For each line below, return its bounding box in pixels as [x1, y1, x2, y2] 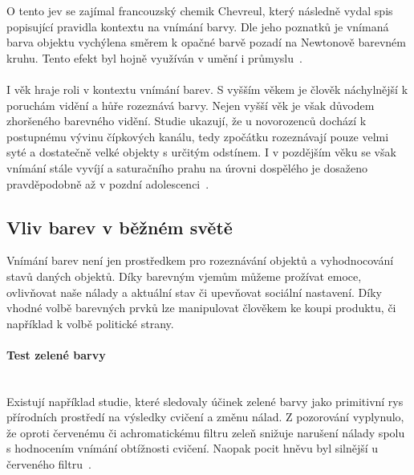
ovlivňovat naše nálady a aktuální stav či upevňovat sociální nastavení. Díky [6, 283, 382, 300]
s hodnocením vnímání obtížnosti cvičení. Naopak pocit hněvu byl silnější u [6, 440, 379, 457]
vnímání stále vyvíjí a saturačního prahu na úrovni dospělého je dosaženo [6, 159, 368, 176]
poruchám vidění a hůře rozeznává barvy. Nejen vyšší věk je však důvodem [6, 96, 375, 113]
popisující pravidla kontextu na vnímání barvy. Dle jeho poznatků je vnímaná [6, 18, 389, 35]
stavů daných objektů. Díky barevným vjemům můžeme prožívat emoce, [6, 267, 362, 284]
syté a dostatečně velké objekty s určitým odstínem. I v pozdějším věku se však [6, 144, 396, 160]
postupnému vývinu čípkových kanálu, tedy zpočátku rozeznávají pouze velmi [6, 128, 389, 144]
